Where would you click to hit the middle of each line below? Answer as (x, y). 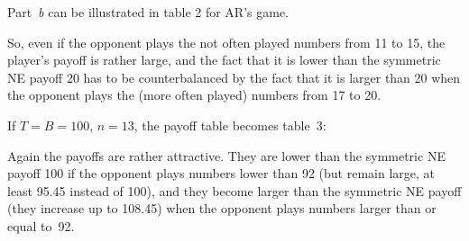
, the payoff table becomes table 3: (230, 125)
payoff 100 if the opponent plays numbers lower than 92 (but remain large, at (221, 173)
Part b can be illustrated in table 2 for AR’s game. (148, 12)
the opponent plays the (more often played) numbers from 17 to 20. (194, 95)
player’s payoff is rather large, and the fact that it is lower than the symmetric (224, 60)
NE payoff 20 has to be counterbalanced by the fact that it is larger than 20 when (234, 77)
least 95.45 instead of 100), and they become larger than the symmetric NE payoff (234, 190)
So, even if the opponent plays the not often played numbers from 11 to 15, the (226, 42)
